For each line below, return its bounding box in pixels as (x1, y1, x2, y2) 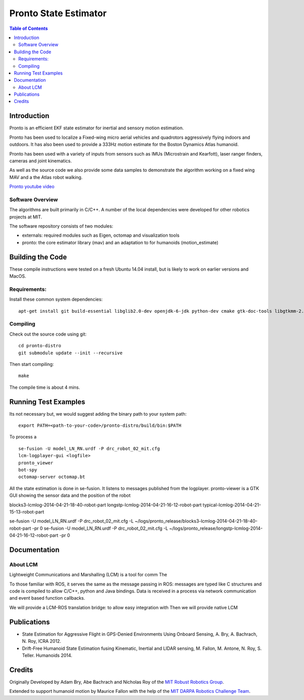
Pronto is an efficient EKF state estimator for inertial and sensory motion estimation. (9, 125, 184, 131)
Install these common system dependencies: (9, 297, 103, 303)
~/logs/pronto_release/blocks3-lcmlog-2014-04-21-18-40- (134, 518, 258, 524)
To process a (9, 434, 37, 440)
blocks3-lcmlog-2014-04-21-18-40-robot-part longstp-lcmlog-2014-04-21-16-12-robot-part (9, 502, 202, 508)
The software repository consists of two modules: (9, 223, 113, 229)
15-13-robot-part (9, 508, 45, 514)
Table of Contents (9, 25, 48, 31)
